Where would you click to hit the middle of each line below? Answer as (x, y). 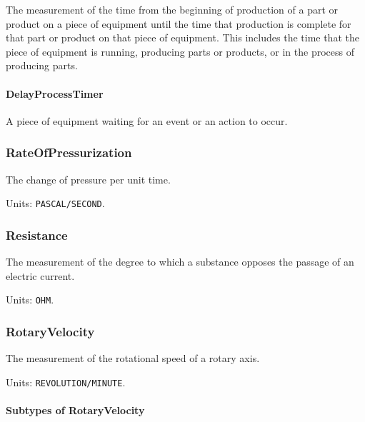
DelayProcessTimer (55, 93)
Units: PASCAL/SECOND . (55, 203)
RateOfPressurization (69, 152)
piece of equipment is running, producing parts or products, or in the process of (180, 51)
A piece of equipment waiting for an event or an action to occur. (147, 120)
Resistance (37, 235)
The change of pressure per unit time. (88, 179)
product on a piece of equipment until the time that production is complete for (179, 23)
